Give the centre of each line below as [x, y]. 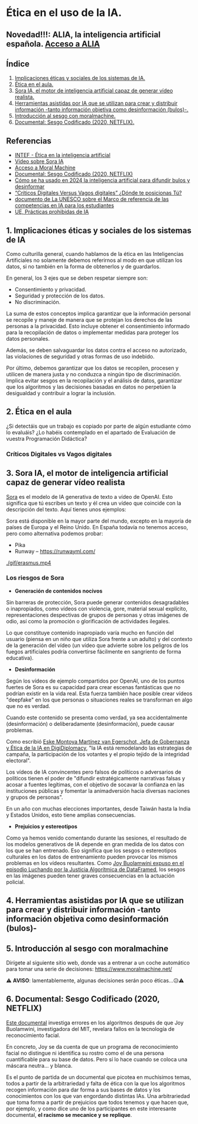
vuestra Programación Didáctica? [47, 438]
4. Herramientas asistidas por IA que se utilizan [95, 901]
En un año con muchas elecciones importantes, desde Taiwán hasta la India [98, 808]
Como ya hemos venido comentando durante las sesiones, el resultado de [97, 838]
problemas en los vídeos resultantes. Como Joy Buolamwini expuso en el [95, 863]
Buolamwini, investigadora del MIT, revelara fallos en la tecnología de [90, 1029]
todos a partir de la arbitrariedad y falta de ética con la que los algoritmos [95, 1083]
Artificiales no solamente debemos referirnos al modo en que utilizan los [94, 260]
